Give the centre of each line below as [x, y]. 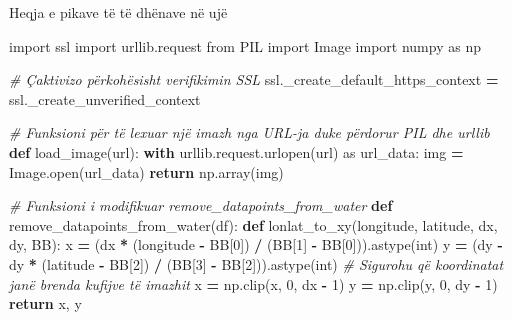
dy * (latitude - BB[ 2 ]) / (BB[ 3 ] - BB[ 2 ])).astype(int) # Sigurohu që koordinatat [256, 263]
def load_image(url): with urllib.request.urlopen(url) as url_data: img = [236, 151]
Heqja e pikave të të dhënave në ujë [118, 12]
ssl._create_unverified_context [105, 98]
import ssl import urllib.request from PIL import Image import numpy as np [245, 45]
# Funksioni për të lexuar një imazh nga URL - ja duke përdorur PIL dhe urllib [249, 132]
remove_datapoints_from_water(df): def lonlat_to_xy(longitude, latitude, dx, [253, 224]
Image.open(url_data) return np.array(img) [146, 171]
